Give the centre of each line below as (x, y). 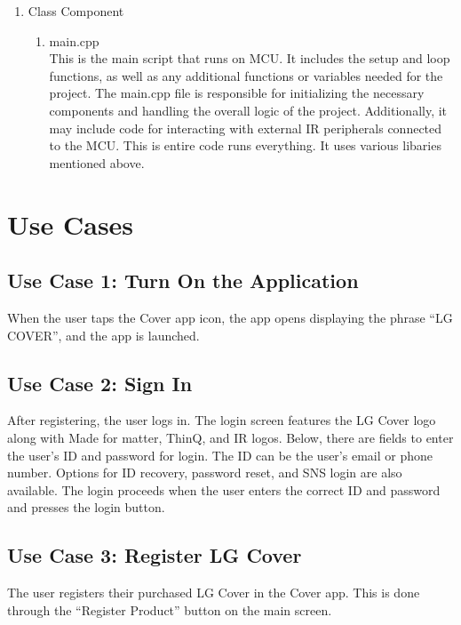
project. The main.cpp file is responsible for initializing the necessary (237, 93)
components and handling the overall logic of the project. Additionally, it (248, 110)
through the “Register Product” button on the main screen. (170, 609)
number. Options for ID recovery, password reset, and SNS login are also (205, 473)
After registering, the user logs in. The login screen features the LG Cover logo (222, 420)
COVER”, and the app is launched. (103, 335)
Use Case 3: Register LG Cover (155, 555)
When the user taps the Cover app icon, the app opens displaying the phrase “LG (230, 317)
